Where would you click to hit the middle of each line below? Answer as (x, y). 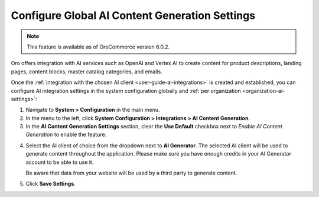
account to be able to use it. (60, 162)
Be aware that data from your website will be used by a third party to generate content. (131, 173)
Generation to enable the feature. (66, 135)
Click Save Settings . (51, 184)
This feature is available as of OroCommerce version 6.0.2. (98, 47)
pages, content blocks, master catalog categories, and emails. (87, 72)
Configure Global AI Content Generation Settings (133, 15)
